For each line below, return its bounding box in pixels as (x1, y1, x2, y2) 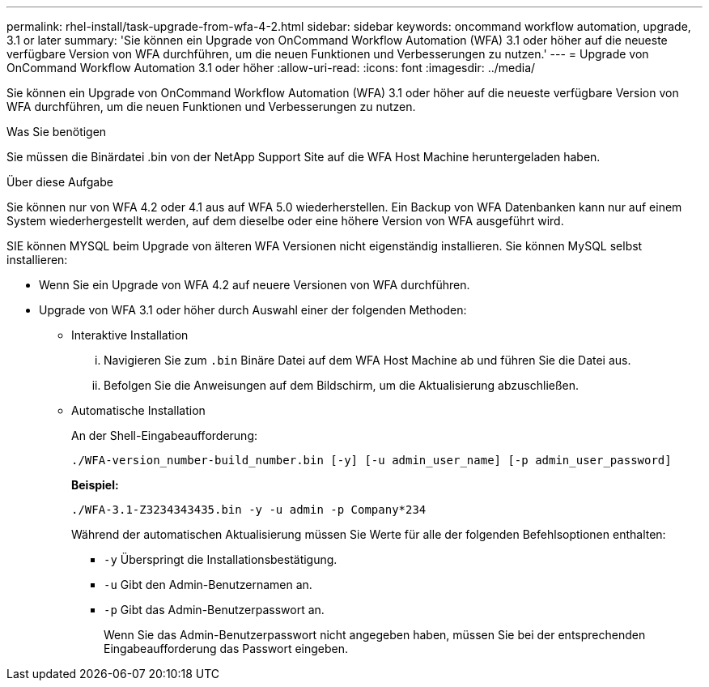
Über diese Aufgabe (6, 175, 113, 189)
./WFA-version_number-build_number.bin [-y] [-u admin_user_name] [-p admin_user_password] (71, 454, 672, 467)
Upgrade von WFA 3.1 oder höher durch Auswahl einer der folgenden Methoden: (39, 303, 467, 317)
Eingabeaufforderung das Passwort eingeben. (104, 642, 349, 655)
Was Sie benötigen (6, 125, 107, 139)
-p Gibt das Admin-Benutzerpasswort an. (104, 603, 325, 617)
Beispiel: (71, 478, 119, 492)
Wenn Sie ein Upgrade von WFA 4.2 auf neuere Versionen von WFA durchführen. (39, 278, 470, 292)
